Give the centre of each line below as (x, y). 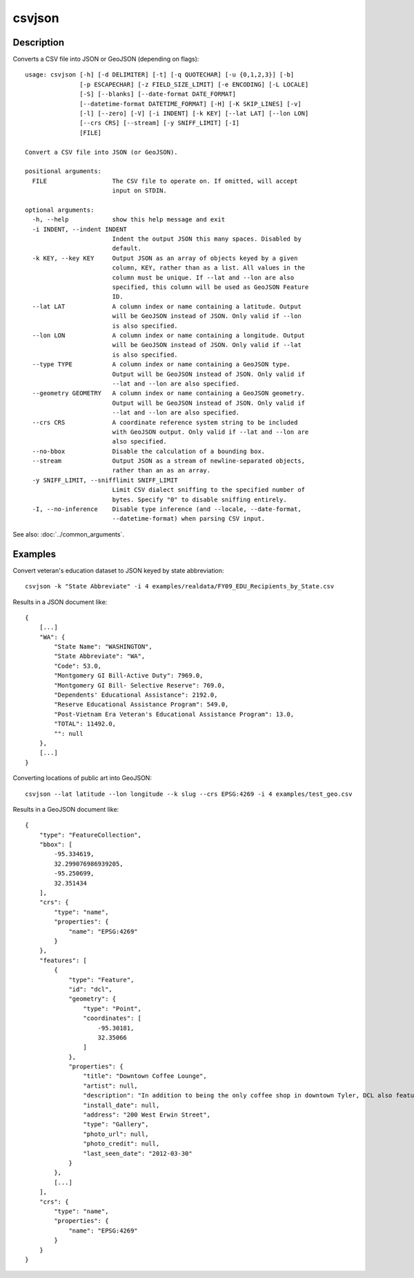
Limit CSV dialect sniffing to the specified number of (209, 490)
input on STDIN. (139, 191)
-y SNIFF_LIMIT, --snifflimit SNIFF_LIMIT (105, 480)
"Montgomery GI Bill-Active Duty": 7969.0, (129, 676)
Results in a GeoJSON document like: (66, 809)
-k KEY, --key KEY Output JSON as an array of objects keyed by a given (165, 258)
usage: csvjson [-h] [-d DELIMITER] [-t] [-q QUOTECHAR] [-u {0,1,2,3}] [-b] (160, 75)
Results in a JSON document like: (60, 602)
